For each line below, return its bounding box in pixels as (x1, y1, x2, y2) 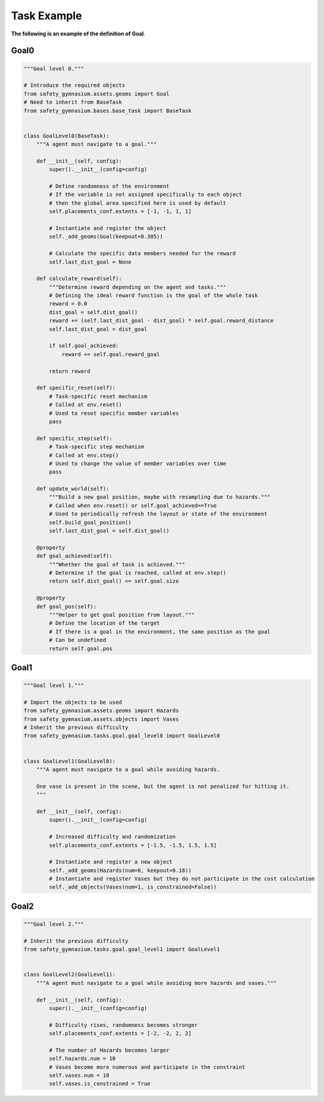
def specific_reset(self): (36, 384, 116, 392)
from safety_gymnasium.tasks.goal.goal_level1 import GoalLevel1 (23, 946, 220, 953)
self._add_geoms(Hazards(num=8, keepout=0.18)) (49, 867, 192, 874)
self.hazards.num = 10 (49, 1055, 116, 1062)
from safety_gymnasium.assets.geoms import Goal (23, 90, 170, 97)
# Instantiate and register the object (49, 225, 166, 231)
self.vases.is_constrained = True (49, 1080, 151, 1087)
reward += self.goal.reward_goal (61, 351, 160, 357)
